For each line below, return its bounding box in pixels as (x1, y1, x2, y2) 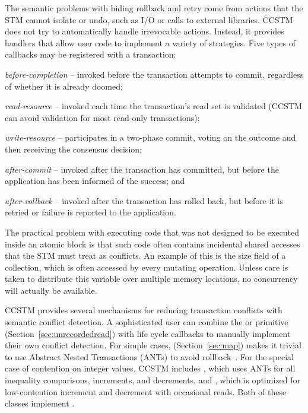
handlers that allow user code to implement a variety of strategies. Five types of (5, 36, 296, 49)
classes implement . (5, 397, 75, 409)
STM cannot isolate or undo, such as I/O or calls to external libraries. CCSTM (5, 13, 293, 26)
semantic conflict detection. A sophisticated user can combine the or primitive (5, 316, 288, 328)
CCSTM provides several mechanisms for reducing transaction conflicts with (5, 304, 282, 316)
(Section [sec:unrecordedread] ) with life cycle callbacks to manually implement (5, 327, 291, 339)
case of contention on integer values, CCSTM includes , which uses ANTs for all (5, 362, 296, 374)
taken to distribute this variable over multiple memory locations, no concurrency (5, 272, 298, 285)
